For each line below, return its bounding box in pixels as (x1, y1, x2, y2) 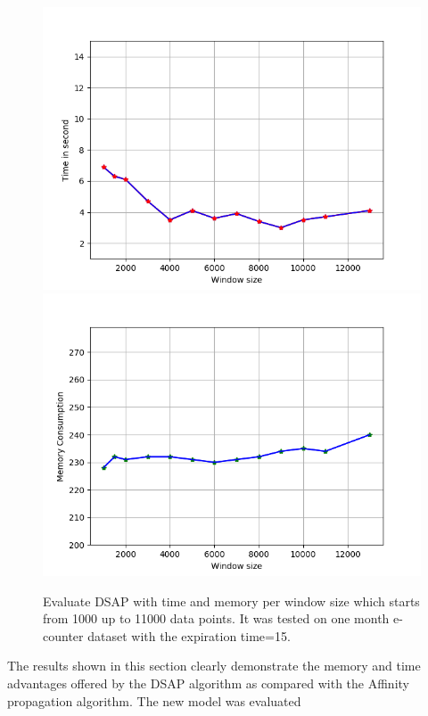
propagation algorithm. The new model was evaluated (7, 691, 301, 710)
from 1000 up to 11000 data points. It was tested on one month (43, 609, 390, 628)
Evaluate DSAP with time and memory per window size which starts (43, 591, 420, 610)
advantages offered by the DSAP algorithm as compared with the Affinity (7, 673, 409, 692)
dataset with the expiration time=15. (87, 626, 291, 645)
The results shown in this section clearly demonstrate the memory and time (7, 656, 421, 675)
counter (43, 626, 84, 645)
